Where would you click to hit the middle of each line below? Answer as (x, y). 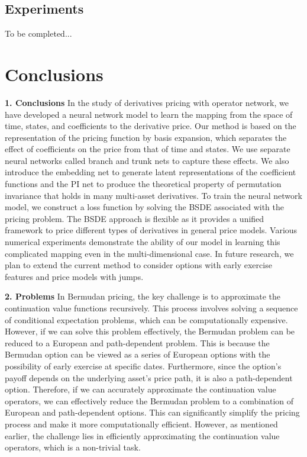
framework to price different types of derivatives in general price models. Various (151, 230)
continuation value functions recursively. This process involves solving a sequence (151, 308)
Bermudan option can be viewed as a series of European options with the (138, 354)
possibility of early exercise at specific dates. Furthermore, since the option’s (143, 366)
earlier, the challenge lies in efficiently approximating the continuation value (142, 435)
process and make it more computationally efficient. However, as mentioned (141, 424)
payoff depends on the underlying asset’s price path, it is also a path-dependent (149, 377)
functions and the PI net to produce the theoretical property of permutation (143, 184)
